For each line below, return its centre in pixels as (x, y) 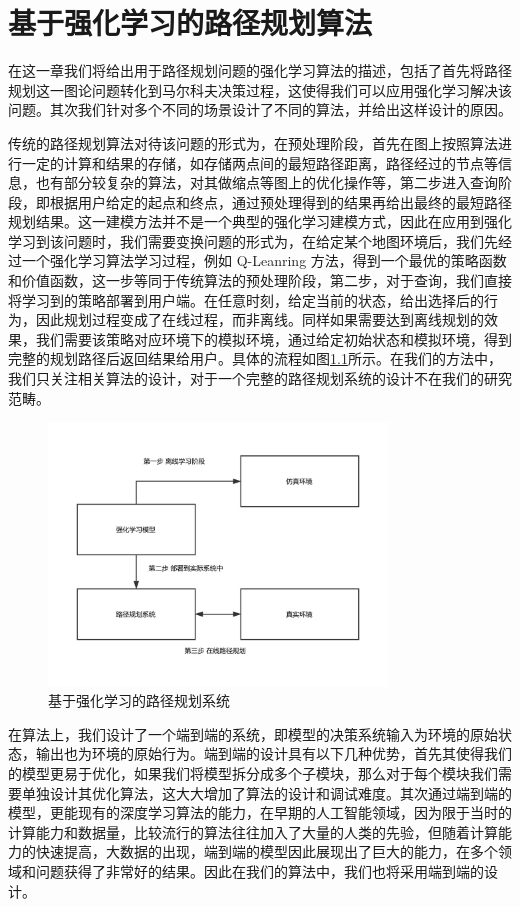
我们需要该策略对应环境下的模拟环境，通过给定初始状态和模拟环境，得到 (273, 338)
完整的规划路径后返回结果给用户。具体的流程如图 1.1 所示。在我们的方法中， (255, 358)
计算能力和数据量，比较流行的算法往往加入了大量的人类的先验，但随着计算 (253, 831)
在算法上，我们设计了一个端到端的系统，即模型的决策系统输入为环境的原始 (253, 733)
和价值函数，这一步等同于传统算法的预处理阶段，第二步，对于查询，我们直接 (260, 280)
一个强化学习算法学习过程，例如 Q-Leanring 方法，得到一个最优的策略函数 (264, 260)
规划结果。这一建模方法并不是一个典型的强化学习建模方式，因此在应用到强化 (260, 221)
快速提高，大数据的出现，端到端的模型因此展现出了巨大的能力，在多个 (266, 851)
